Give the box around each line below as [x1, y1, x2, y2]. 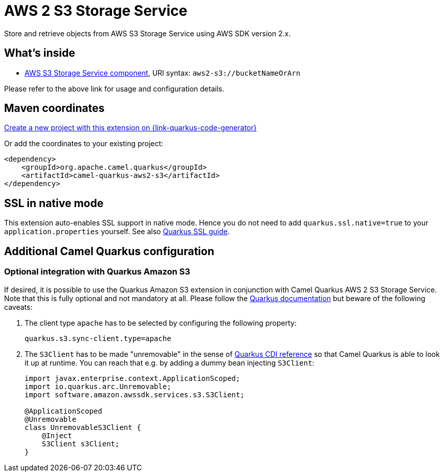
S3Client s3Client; [41, 439, 120, 448]
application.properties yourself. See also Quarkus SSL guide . [4, 227, 230, 236]
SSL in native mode [4, 196, 104, 210]
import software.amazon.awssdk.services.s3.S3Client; [25, 390, 245, 399]
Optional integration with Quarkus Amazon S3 [4, 266, 190, 277]
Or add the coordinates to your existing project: [4, 139, 164, 148]
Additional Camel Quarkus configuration [4, 244, 214, 258]
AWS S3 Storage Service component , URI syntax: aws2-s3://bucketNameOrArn [25, 68, 301, 77]
